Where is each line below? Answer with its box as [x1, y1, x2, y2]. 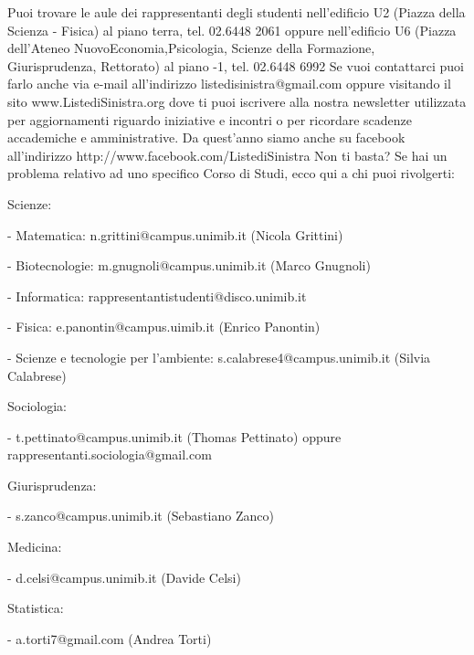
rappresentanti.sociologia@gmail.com [7, 445, 212, 464]
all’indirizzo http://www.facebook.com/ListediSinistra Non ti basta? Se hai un [7, 145, 448, 164]
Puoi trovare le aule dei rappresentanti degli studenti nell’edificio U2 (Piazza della [7, 3, 466, 21]
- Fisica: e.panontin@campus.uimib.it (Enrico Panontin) [7, 317, 321, 336]
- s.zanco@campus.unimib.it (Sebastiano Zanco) [7, 506, 274, 525]
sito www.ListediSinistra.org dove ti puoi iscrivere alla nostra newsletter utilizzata [7, 91, 467, 111]
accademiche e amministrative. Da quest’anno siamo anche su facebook [7, 128, 406, 147]
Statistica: [7, 598, 64, 618]
